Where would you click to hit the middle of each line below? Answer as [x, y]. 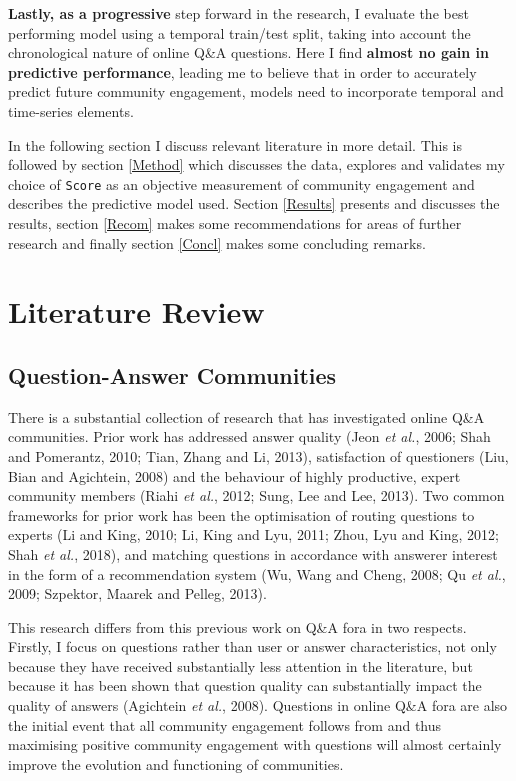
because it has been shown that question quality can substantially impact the [245, 685]
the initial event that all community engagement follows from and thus [225, 724]
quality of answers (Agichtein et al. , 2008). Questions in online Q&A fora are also [258, 705]
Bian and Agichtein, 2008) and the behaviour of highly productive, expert [234, 475]
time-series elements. [71, 110]
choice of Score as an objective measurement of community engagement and [241, 183]
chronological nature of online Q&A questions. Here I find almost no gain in [249, 52]
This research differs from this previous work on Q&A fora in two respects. [237, 626]
